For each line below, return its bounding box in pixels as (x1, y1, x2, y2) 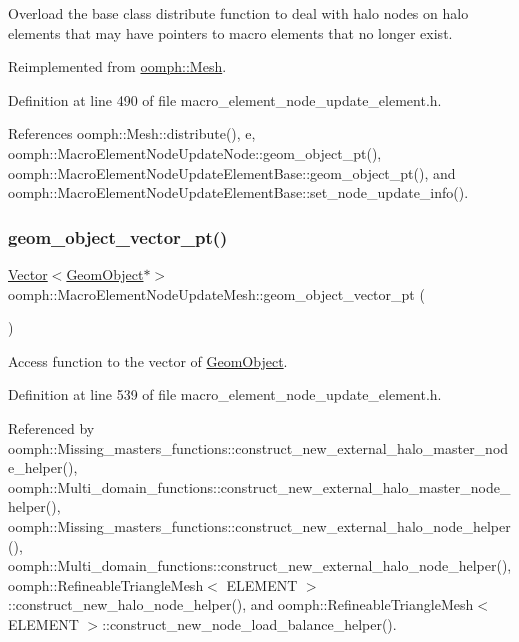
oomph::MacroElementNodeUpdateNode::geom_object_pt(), (8, 142, 382, 163)
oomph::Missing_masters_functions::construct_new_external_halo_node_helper (8, 515, 511, 536)
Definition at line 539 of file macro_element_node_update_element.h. (8, 384, 442, 405)
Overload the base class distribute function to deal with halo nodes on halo (8, 3, 469, 23)
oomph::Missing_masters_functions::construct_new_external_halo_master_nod (8, 437, 509, 458)
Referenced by (8, 417, 95, 438)
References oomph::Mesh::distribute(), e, (8, 123, 256, 144)
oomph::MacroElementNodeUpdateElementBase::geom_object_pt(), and (8, 162, 456, 183)
